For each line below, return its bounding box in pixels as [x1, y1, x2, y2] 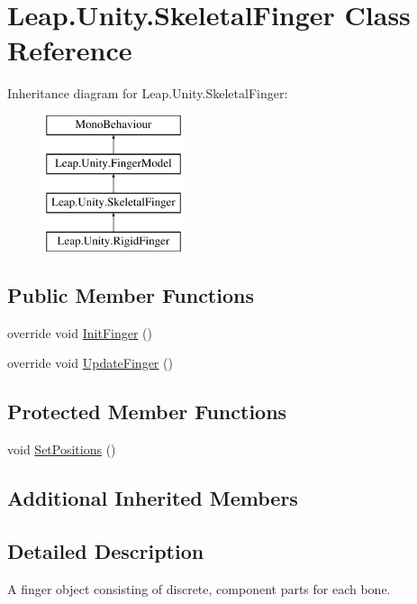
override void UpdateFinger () [7, 353, 173, 372]
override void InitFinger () [7, 323, 152, 342]
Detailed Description [7, 537, 204, 565]
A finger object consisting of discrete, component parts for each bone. [7, 579, 391, 598]
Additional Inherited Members [7, 484, 298, 512]
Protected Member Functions [7, 398, 287, 426]
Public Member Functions [7, 281, 254, 309]
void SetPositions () [7, 440, 116, 459]
